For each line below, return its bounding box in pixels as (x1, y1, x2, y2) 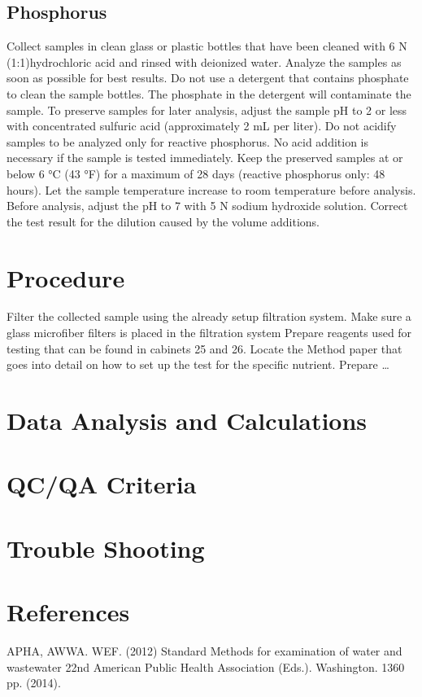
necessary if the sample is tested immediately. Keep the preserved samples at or (7, 149, 403, 166)
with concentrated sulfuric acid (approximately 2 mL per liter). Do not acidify (7, 117, 397, 134)
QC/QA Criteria (7, 467, 197, 501)
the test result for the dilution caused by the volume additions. (7, 213, 320, 230)
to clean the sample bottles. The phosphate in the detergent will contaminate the (7, 85, 411, 102)
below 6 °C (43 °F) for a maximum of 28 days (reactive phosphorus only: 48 (7, 164, 385, 182)
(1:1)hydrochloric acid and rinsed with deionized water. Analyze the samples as (7, 53, 402, 70)
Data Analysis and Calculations (7, 404, 368, 437)
